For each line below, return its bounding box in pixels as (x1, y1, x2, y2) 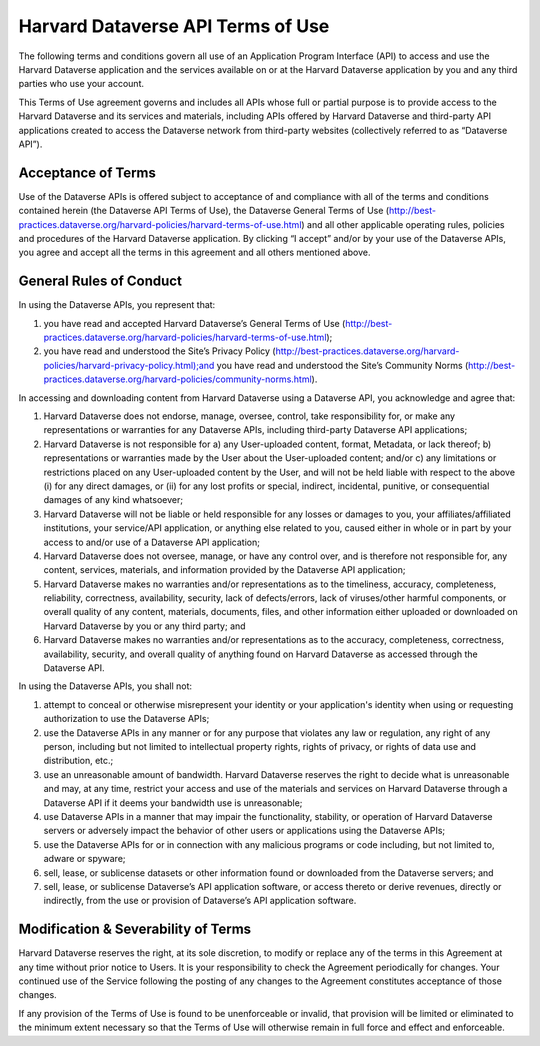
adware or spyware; (43, 853, 126, 865)
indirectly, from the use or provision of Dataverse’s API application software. (43, 895, 357, 907)
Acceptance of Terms (18, 164, 157, 181)
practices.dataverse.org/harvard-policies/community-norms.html (43, 373, 312, 385)
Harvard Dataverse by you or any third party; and (43, 620, 246, 632)
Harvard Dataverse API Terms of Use (18, 15, 330, 37)
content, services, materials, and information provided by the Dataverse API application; (43, 564, 406, 576)
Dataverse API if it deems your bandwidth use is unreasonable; (43, 796, 303, 809)
